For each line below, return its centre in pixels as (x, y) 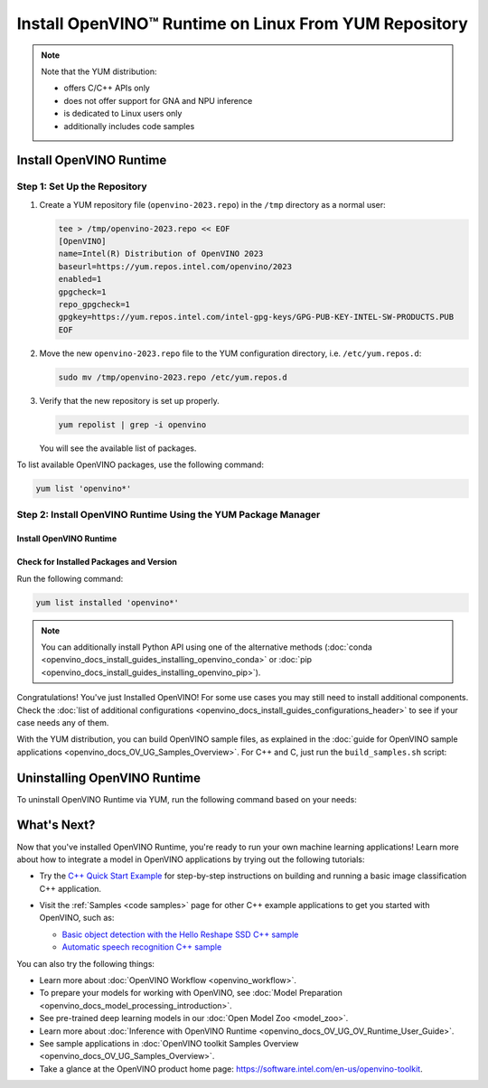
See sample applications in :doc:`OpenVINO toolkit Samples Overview (169, 1043)
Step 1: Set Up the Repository (82, 187)
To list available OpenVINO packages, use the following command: (140, 464)
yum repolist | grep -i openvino (132, 424)
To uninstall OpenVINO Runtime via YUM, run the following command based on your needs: (187, 799)
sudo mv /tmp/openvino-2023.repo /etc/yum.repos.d (173, 377)
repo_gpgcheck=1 (94, 304)
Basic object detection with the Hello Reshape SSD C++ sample (180, 934)
